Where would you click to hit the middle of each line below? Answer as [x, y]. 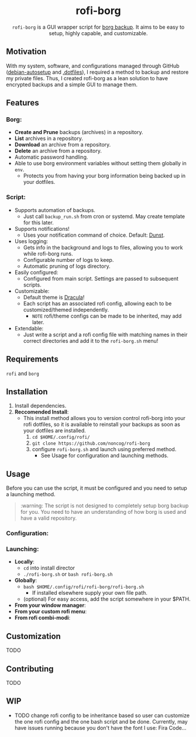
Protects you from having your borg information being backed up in [104, 176]
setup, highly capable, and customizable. [98, 33]
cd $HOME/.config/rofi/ [61, 438]
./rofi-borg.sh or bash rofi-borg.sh [68, 574]
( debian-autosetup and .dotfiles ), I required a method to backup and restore [97, 72]
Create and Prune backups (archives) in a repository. [79, 132]
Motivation [26, 52]
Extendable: [29, 328]
